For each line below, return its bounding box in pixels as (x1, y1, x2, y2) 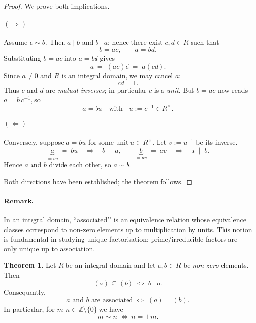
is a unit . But (154, 84, 194, 95)
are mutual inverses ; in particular (46, 84, 147, 95)
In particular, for (4, 304, 55, 314)
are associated (91, 297, 133, 304)
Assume (4, 37, 28, 47)
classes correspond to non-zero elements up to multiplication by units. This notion (4, 224, 252, 234)
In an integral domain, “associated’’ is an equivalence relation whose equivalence (4, 214, 246, 225)
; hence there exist (108, 37, 163, 47)
